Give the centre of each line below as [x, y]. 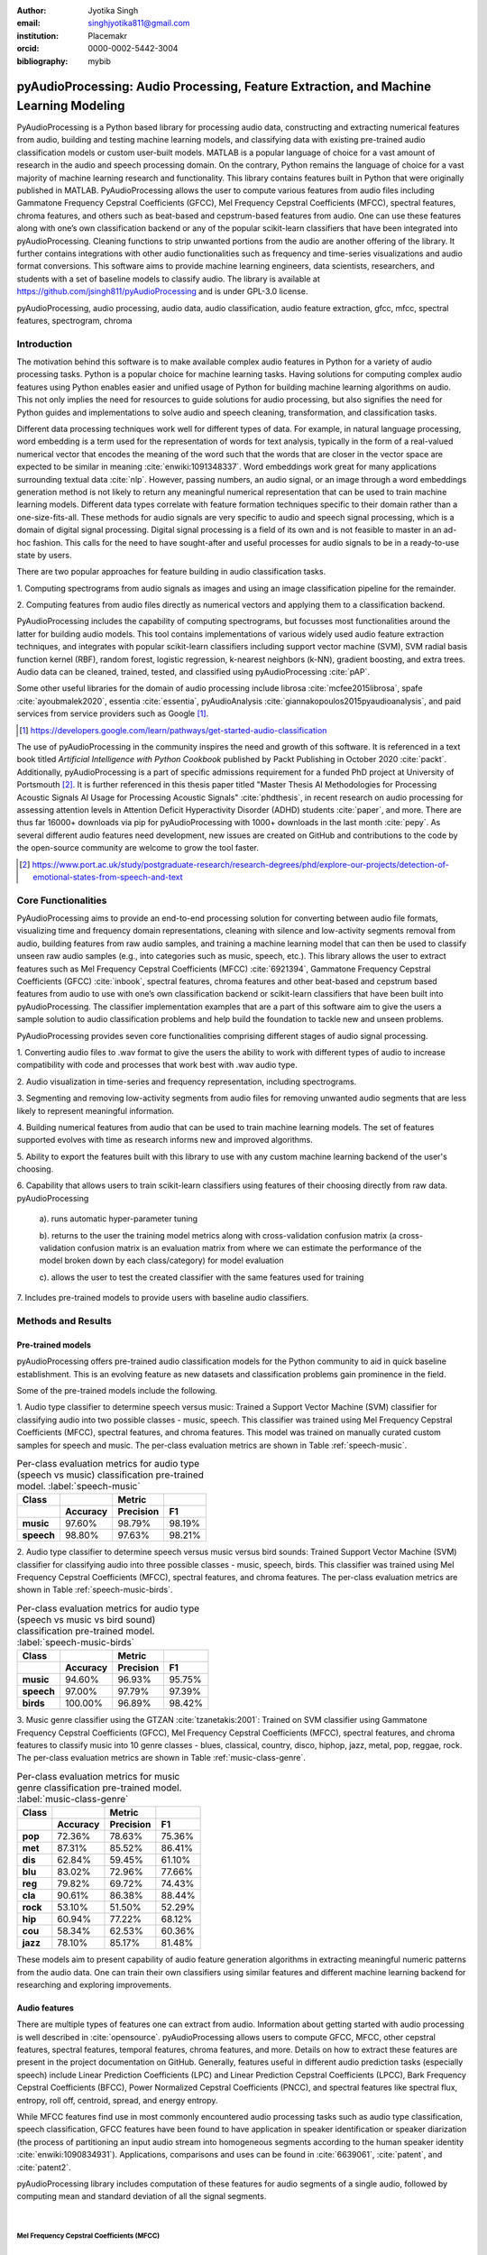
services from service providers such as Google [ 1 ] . [113, 713]
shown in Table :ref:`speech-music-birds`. [95, 1590]
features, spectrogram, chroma [74, 320]
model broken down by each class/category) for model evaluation [161, 1261]
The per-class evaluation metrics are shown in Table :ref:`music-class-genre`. [161, 1758]
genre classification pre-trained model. [99, 1788]
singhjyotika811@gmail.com [139, 23]
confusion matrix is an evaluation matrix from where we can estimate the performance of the [249, 1248]
